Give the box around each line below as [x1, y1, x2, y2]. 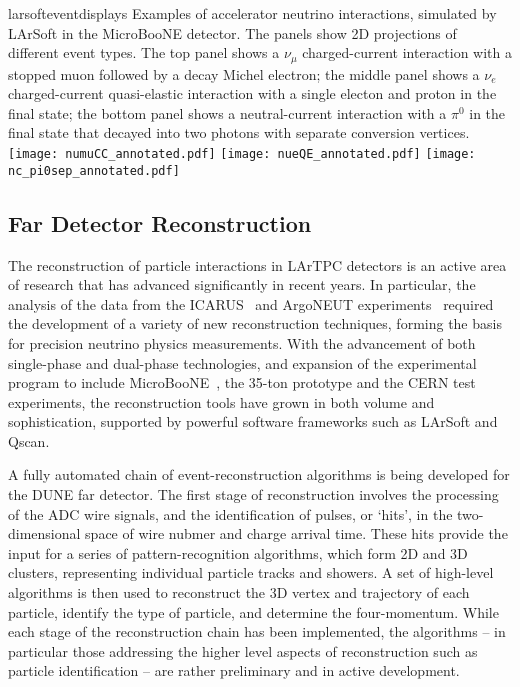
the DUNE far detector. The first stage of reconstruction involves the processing [8, 484, 499, 505]
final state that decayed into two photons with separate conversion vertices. [8, 122, 470, 143]
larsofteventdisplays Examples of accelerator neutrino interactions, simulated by [8, 3, 497, 23]
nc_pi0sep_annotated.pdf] [8, 163, 180, 178]
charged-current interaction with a [302, 42, 513, 63]
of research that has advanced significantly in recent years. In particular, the [8, 274, 476, 295]
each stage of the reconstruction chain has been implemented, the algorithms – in [8, 621, 506, 642]
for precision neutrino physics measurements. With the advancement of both [8, 332, 476, 353]
